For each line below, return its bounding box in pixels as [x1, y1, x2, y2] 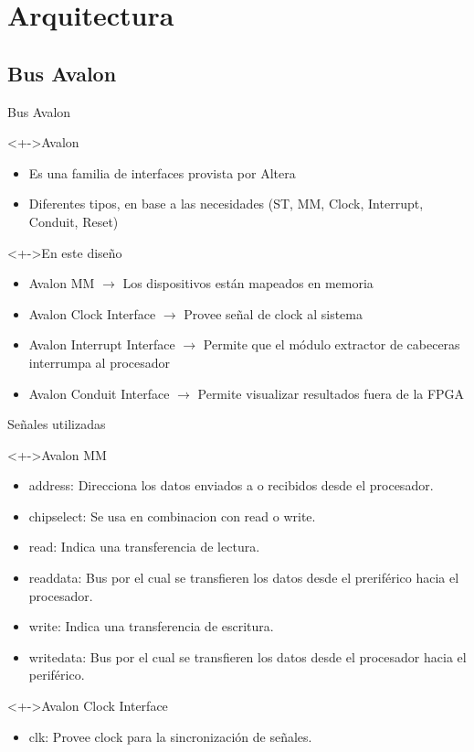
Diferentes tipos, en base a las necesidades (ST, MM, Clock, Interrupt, [28, 194, 424, 213]
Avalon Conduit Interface [28, 383, 170, 403]
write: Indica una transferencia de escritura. [28, 617, 274, 636]
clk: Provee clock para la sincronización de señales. [28, 726, 312, 746]
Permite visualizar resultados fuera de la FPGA [197, 383, 465, 403]
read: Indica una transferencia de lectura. [28, 537, 260, 556]
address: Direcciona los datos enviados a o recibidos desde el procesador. [28, 476, 434, 495]
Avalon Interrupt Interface [28, 335, 175, 354]
